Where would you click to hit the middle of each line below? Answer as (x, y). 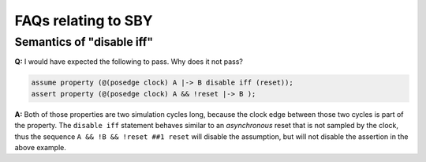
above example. (41, 147)
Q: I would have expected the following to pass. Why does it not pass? (129, 62)
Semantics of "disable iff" (84, 42)
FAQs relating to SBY (84, 21)
